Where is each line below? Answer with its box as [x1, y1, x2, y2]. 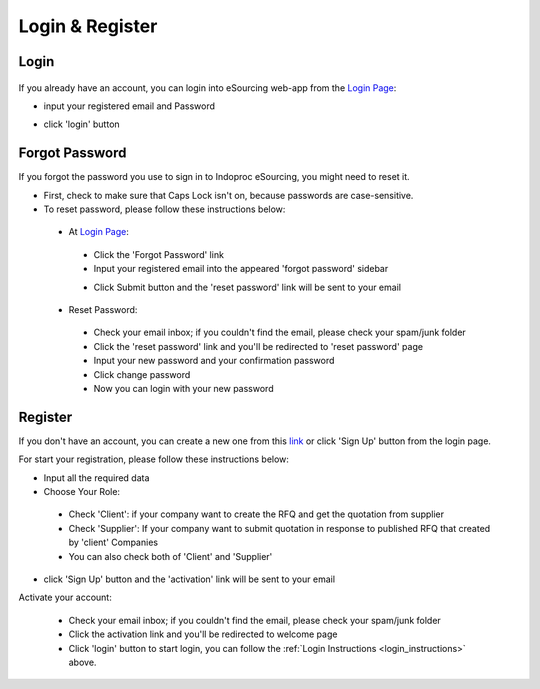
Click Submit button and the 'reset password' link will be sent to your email [93, 281, 402, 293]
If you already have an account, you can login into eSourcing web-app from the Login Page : [18, 81, 397, 94]
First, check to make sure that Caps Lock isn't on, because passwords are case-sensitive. [43, 189, 414, 201]
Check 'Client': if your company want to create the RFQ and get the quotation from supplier [68, 508, 445, 520]
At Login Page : [68, 226, 129, 238]
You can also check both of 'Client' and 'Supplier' [68, 550, 273, 562]
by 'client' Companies [68, 536, 159, 549]
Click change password [93, 368, 191, 380]
